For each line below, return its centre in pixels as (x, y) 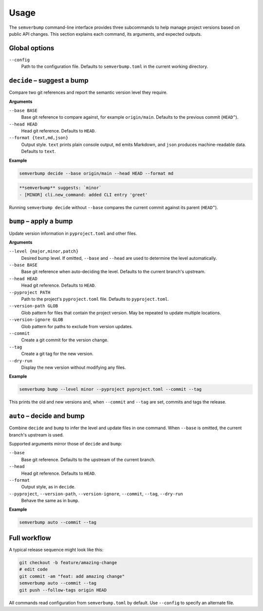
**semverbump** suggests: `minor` (60, 188)
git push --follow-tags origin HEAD (63, 590)
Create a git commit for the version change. (65, 340)
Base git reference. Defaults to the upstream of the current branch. (88, 460)
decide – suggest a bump (49, 81)
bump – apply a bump (41, 221)
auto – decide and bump (47, 416)
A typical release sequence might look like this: (56, 549)
